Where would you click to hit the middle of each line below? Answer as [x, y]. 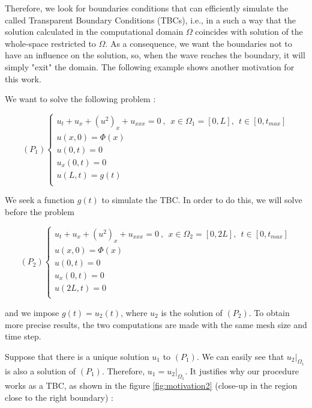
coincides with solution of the [249, 32]
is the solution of [192, 312]
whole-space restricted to [50, 43]
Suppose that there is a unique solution [77, 356]
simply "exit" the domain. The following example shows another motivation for [150, 66]
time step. [23, 336]
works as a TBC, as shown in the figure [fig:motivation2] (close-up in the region [151, 385]
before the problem [40, 211]
